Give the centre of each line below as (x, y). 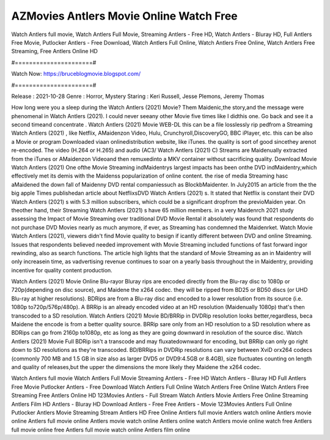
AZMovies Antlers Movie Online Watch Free (124, 16)
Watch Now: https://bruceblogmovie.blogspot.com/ (76, 74)
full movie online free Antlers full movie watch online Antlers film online (101, 430)
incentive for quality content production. (62, 270)
